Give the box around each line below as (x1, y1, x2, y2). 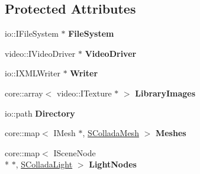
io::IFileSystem (5, 27, 59, 40)
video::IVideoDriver (5, 47, 76, 59)
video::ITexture (57, 86, 112, 99)
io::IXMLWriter (5, 67, 61, 79)
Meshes (155, 127, 186, 139)
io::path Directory (5, 107, 75, 119)
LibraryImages (135, 86, 196, 99)
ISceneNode (53, 146, 96, 159)
